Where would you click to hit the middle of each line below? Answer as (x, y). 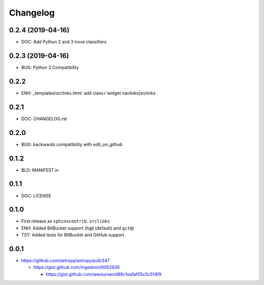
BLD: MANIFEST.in (40, 170)
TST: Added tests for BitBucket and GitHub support (73, 235)
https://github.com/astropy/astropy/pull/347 (66, 261)
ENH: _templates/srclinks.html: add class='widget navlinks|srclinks (88, 93)
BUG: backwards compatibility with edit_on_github (72, 144)
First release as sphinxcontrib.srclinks (66, 221)
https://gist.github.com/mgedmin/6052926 (77, 267)
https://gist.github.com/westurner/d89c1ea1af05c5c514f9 (104, 274)
